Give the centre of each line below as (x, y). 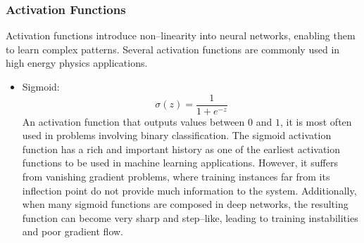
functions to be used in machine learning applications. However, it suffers (180, 163)
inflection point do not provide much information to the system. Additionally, (189, 190)
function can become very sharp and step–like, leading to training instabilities (190, 217)
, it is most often (316, 121)
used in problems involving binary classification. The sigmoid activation (177, 135)
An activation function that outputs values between (133, 121)
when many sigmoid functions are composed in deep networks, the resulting (185, 204)
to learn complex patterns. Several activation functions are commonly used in (173, 49)
